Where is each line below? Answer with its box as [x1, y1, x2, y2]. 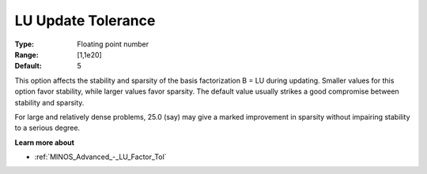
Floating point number [77, 39, 149, 49]
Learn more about [14, 138, 75, 147]
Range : [14, 50, 39, 59]
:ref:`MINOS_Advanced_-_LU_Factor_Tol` [34, 152, 167, 161]
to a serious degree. [14, 123, 81, 133]
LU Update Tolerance [14, 12, 156, 29]
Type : [14, 39, 35, 49]
